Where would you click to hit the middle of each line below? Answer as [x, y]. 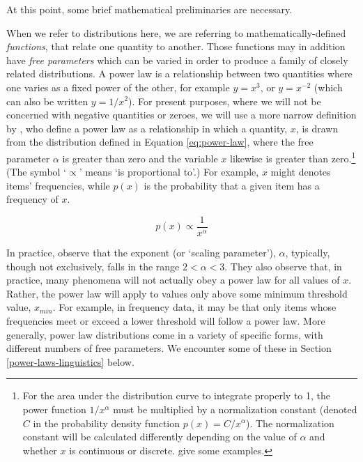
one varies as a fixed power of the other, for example [118, 87]
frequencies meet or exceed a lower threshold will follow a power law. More [166, 321]
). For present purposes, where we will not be [225, 101]
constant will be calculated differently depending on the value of [160, 437]
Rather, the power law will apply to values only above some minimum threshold [177, 293]
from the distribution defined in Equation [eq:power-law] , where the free [160, 142]
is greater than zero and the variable [140, 158]
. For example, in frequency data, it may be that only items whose [194, 307]
